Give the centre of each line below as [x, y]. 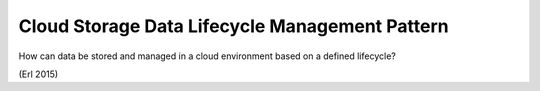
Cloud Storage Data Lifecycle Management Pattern [233, 26]
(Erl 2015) [38, 74]
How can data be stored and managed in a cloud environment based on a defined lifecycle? [207, 56]
